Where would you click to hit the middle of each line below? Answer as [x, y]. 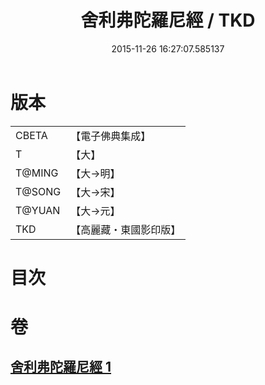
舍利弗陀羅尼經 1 [61, 367]
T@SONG [38, 191]
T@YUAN [38, 210]
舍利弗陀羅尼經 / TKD [168, 20]
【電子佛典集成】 [111, 136]
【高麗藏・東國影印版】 [126, 229]
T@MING [37, 173]
